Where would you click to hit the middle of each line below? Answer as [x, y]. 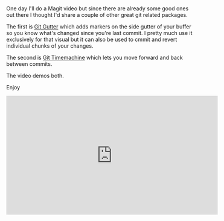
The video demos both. [35, 76]
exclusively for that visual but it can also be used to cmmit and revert [92, 40]
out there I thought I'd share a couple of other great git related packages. [97, 15]
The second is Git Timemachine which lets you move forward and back [94, 58]
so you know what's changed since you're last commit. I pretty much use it [99, 33]
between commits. [29, 64]
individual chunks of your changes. [50, 46]
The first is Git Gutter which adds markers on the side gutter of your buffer [99, 27]
